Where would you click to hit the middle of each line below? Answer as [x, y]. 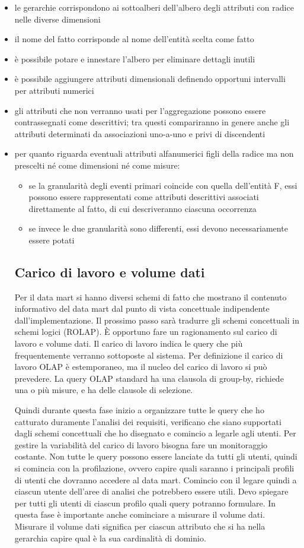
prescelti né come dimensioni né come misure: [97, 165]
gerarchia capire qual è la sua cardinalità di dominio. [110, 538]
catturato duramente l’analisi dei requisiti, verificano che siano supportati [148, 421]
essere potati [52, 240]
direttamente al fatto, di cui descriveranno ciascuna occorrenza [143, 208]
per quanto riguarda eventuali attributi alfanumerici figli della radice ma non [154, 153]
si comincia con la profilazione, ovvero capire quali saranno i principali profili [154, 468]
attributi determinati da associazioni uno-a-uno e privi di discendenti [140, 133]
